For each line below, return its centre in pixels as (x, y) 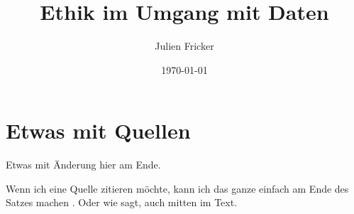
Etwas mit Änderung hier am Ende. (83, 165)
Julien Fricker (184, 46)
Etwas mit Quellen (98, 130)
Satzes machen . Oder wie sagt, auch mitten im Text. (122, 202)
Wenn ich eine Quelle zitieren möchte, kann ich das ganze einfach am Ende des (177, 188)
